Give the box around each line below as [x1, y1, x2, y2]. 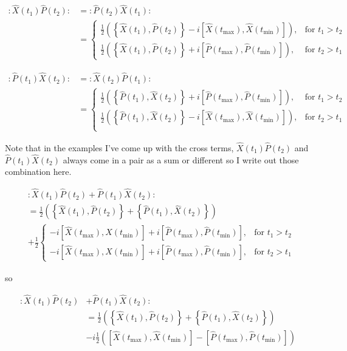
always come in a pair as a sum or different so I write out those [63, 153, 299, 166]
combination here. [5, 165, 72, 178]
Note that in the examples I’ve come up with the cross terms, [5, 141, 234, 154]
